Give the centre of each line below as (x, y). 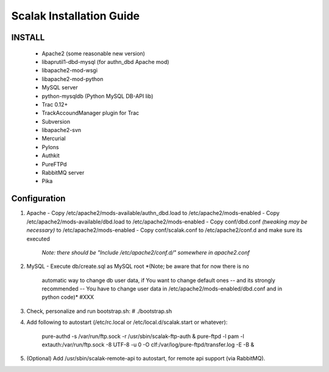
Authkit (51, 156)
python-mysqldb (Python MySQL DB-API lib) (97, 96)
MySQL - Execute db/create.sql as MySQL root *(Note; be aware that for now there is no (138, 266)
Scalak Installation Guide (76, 16)
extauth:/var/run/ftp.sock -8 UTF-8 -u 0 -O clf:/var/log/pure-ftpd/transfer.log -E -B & (148, 345)
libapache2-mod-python (73, 79)
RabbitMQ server (63, 173)
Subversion (56, 121)
